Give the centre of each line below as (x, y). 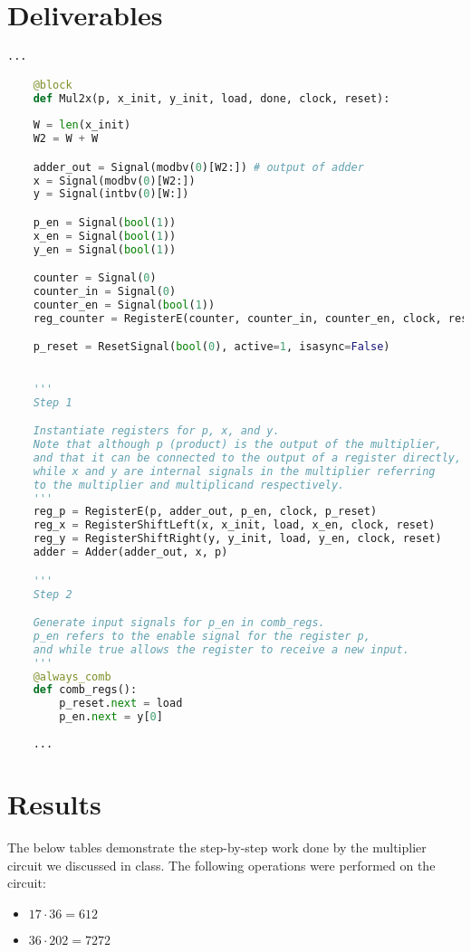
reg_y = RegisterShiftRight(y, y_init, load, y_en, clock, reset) (237, 539)
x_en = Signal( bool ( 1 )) (105, 236)
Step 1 (53, 402)
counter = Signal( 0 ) (95, 278)
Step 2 (53, 594)
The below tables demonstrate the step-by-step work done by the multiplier (217, 847)
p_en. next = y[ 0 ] (111, 717)
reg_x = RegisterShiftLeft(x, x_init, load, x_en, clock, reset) (234, 525)
